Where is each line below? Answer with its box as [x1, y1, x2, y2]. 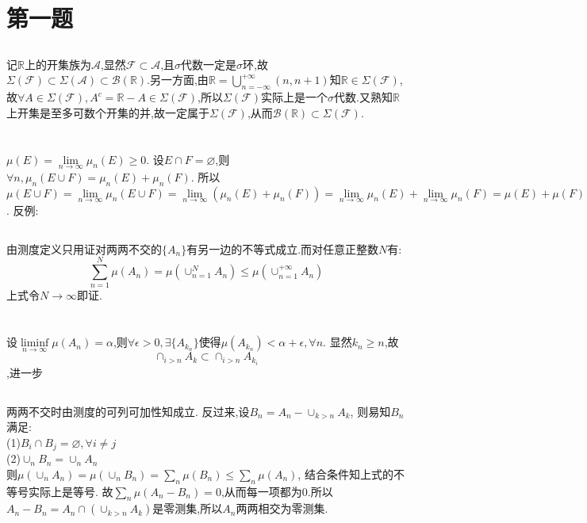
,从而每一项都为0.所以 [221, 483, 333, 499]
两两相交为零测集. [236, 500, 328, 517]
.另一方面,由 [147, 71, 209, 88]
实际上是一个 [261, 89, 328, 105]
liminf [20, 338, 49, 349]
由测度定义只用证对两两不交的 [6, 240, 162, 257]
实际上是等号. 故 [28, 483, 113, 499]
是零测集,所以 [152, 500, 223, 517]
